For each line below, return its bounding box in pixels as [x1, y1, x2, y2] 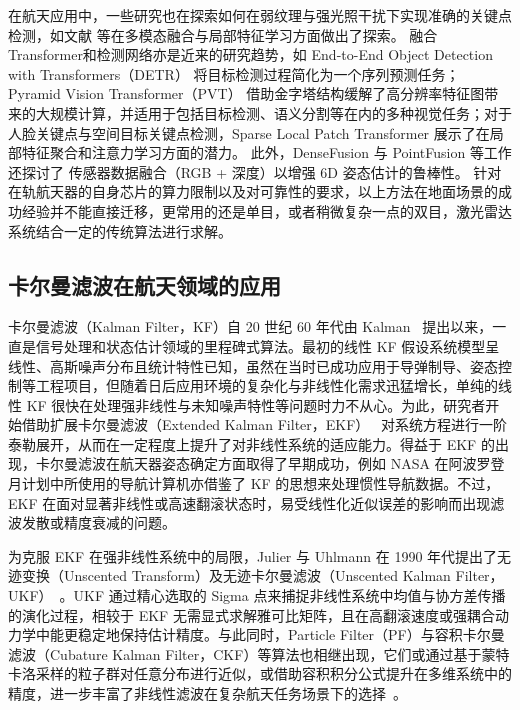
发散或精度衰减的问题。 [21, 512, 176, 533]
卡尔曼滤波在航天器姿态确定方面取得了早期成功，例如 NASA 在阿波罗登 [35, 453, 505, 474]
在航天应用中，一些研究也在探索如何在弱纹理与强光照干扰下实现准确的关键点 [8, 5, 512, 25]
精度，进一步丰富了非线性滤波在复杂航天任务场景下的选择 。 [8, 683, 407, 704]
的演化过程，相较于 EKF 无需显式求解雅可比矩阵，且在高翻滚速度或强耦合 [8, 604, 495, 625]
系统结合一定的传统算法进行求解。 [8, 220, 232, 241]
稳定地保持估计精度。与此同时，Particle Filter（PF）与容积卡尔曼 [77, 624, 505, 645]
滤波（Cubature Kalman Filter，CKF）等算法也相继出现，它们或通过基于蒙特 [8, 643, 510, 664]
